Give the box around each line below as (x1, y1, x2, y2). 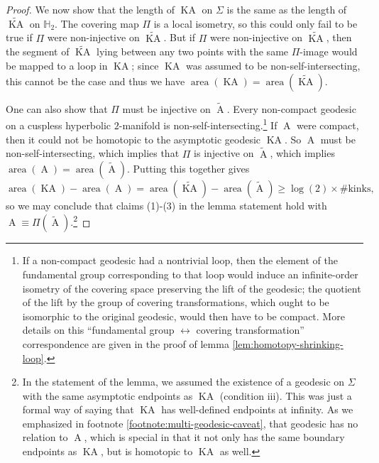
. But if (163, 30, 196, 45)
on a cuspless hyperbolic (6, 118, 111, 133)
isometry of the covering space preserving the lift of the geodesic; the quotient (22, 280, 361, 295)
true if (6, 30, 33, 45)
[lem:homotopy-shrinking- (232, 336, 344, 351)
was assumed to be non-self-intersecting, (186, 58, 361, 73)
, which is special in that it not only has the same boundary (84, 430, 345, 445)
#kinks (339, 184, 371, 195)
